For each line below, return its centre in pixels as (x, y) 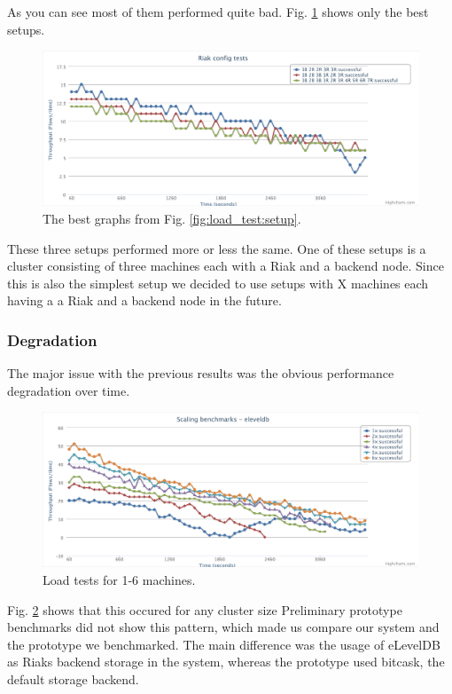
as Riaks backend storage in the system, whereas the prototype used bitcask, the (226, 662)
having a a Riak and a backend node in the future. (144, 300)
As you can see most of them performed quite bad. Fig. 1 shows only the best (218, 12)
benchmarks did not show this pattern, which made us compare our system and (223, 627)
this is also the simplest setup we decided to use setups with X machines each (218, 283)
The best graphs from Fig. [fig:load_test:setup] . (172, 218)
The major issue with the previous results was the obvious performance (201, 373)
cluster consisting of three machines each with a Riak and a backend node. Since (226, 266)
